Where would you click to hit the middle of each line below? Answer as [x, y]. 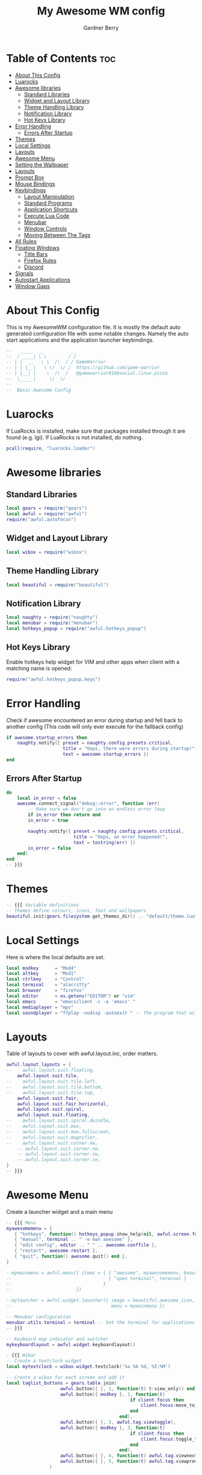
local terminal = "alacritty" [48, 985]
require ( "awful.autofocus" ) [41, 520]
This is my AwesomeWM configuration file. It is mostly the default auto [93, 327]
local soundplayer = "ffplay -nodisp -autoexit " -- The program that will [103, 1013]
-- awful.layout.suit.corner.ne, [59, 1149]
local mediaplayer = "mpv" [40, 1007]
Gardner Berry [101, 28]
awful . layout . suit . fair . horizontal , [63, 1104]
